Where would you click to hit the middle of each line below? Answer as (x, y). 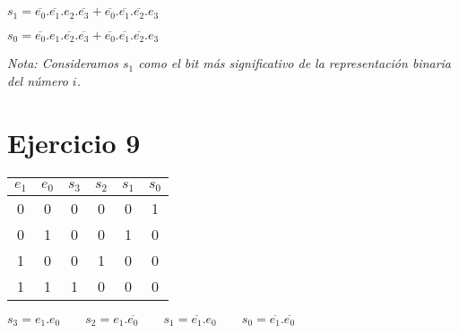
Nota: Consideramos (63, 63)
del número (38, 80)
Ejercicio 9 (74, 142)
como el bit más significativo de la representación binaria (295, 63)
